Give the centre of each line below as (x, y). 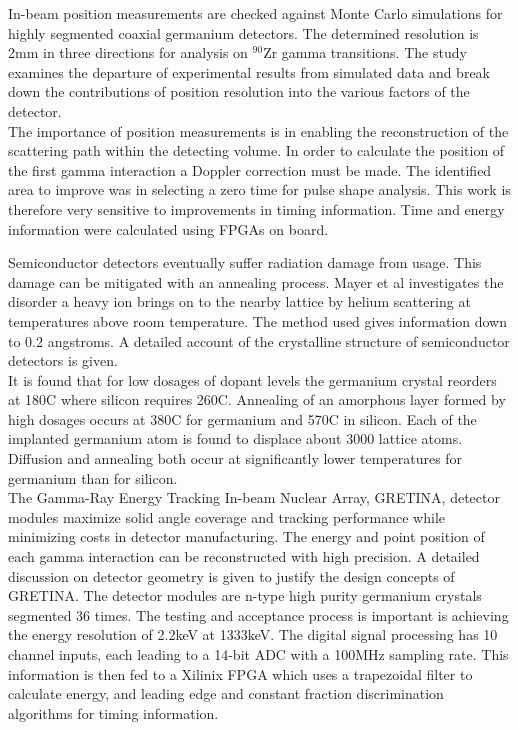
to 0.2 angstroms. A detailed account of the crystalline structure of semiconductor (259, 340)
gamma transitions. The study (374, 52)
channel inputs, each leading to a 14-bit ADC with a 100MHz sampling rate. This (258, 654)
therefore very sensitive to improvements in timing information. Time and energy (256, 208)
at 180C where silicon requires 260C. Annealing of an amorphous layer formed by (257, 399)
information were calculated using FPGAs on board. (168, 228)
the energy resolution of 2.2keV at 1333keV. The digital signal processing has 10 (253, 634)
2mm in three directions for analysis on (128, 52)
